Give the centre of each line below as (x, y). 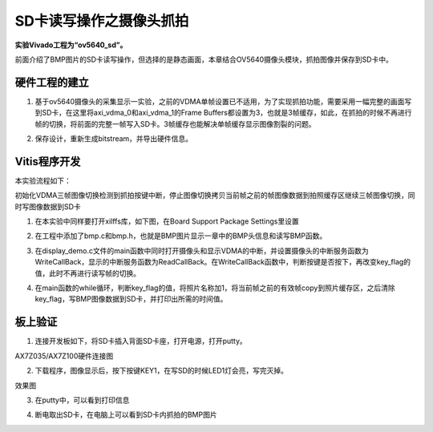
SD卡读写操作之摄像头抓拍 (102, 21)
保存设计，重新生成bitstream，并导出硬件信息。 (113, 139)
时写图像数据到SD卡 (48, 206)
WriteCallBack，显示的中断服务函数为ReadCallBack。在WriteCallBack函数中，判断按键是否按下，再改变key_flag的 (223, 262)
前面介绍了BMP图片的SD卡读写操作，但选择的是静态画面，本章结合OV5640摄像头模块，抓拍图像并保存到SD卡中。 (204, 59)
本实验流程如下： (43, 180)
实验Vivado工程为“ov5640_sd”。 (71, 45)
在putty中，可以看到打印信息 (82, 400)
